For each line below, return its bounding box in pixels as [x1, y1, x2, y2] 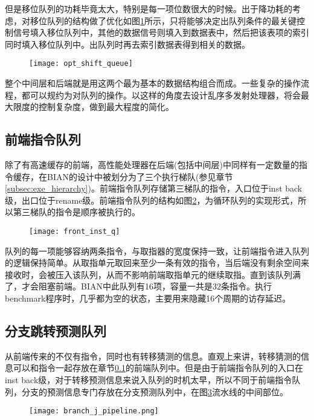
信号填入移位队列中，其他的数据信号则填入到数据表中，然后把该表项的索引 [13, 26, 309, 39]
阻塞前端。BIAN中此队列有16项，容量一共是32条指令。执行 [38, 280, 272, 292]
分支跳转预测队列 [5, 321, 106, 340]
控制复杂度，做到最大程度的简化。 [38, 100, 174, 113]
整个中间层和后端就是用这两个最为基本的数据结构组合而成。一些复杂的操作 [5, 77, 301, 89]
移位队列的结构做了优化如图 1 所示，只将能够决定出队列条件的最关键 [30, 14, 296, 27]
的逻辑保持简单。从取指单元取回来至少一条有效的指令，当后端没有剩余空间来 [5, 256, 309, 269]
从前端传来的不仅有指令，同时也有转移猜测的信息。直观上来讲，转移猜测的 [5, 349, 301, 362]
